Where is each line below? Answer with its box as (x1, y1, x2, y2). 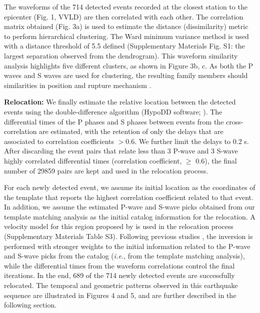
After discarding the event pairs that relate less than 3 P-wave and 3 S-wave (4, 145, 238, 156)
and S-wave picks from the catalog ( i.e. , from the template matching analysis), (4, 250, 245, 261)
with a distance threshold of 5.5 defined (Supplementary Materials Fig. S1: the (4, 40, 245, 51)
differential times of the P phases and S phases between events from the (4, 116, 224, 126)
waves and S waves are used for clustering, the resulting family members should (4, 70, 248, 80)
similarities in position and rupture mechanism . (4, 79, 151, 90)
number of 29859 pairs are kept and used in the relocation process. (4, 165, 208, 175)
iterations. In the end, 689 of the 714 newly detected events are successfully (4, 270, 235, 280)
